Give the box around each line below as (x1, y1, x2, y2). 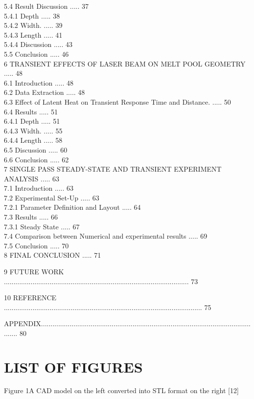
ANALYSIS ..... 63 (4, 173, 59, 183)
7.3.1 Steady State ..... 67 (4, 221, 80, 231)
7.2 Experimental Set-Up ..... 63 (4, 192, 99, 202)
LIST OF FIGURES (4, 356, 143, 377)
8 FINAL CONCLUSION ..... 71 (4, 250, 101, 260)
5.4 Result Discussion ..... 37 (4, 1, 89, 11)
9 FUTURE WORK (4, 266, 64, 277)
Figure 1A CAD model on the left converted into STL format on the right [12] (4, 385, 239, 395)
